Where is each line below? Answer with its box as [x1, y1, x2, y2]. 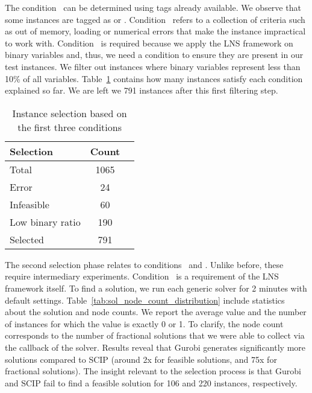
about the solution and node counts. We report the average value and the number [5, 305, 307, 318]
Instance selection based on [12, 106, 127, 120]
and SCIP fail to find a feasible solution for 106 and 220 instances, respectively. [5, 376, 298, 389]
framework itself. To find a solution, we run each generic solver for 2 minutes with [5, 281, 307, 294]
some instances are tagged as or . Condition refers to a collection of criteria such [5, 13, 305, 25]
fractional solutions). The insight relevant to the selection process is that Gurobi [5, 365, 301, 377]
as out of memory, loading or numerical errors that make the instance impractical [5, 25, 306, 37]
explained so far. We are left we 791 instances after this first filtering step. [5, 84, 278, 97]
